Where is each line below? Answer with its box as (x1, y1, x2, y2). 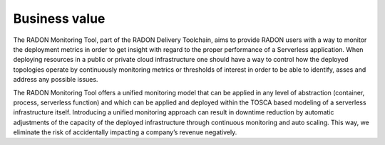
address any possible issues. (13, 75, 98, 84)
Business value (13, 11, 106, 26)
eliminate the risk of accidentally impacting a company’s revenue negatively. (13, 128, 237, 136)
